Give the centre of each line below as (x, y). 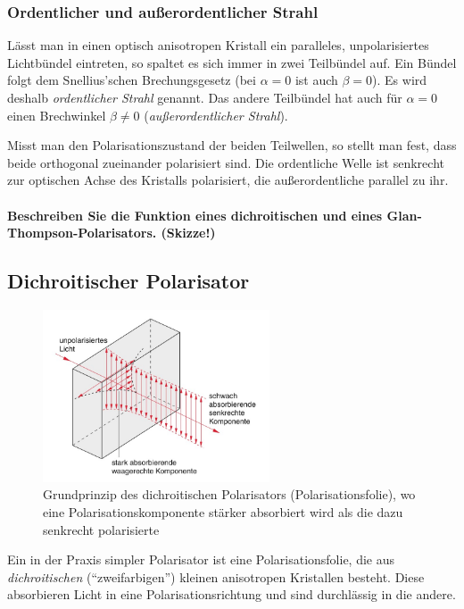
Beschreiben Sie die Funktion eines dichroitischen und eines (195, 215)
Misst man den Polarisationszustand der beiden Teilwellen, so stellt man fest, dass (232, 145)
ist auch (316, 80)
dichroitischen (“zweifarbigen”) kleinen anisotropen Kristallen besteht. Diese (216, 576)
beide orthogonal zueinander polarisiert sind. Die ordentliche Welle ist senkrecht (226, 162)
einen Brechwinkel (57, 115)
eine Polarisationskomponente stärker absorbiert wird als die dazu (223, 512)
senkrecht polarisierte (101, 529)
